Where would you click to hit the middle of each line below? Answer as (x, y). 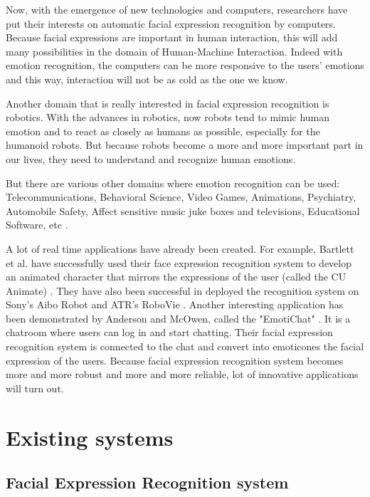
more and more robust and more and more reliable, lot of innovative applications (182, 374)
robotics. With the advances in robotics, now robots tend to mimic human (168, 117)
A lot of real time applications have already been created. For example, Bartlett (180, 248)
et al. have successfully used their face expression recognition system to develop (179, 262)
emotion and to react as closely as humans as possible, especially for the (163, 131)
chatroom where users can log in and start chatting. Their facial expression (169, 332)
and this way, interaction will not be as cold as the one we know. (147, 79)
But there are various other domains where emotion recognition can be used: (173, 183)
